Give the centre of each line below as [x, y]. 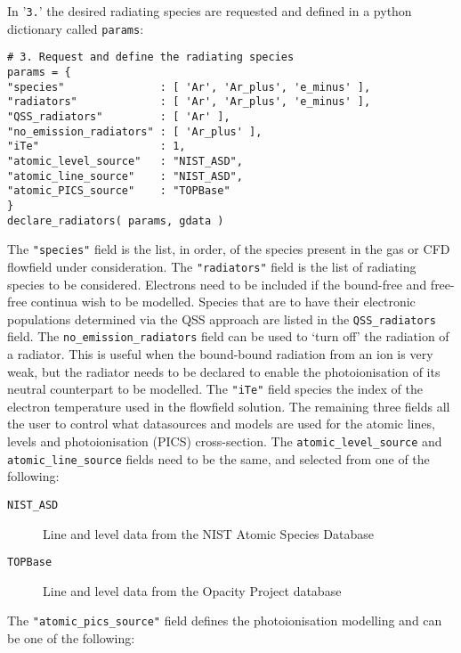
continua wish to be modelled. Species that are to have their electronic [223, 302]
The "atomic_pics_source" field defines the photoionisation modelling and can [225, 620]
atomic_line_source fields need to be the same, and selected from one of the [218, 458]
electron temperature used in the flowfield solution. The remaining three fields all [229, 406]
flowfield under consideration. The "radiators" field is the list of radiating [212, 266]
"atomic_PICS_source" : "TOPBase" [119, 191]
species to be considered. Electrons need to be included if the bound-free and [217, 284]
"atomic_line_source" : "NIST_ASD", [125, 176]
